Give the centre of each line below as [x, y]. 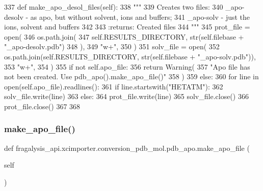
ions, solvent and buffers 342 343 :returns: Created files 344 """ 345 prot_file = [127, 27]
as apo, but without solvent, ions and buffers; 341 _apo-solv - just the [140, 17]
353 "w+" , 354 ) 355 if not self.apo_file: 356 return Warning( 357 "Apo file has [127, 66]
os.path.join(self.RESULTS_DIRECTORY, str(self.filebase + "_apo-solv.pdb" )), [130, 56]
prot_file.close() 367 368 [42, 106]
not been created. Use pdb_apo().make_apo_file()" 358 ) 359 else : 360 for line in [131, 76]
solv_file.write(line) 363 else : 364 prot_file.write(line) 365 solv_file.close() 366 [126, 96]
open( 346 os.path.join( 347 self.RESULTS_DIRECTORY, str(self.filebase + [124, 36]
